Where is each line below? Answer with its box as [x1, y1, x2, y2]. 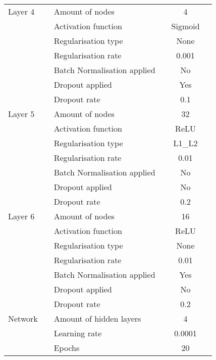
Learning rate [53, 327, 102, 339]
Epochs [53, 342, 80, 353]
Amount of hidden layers [53, 313, 141, 324]
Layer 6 [8, 210, 35, 222]
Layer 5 [8, 108, 35, 119]
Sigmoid [171, 20, 200, 32]
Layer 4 [8, 6, 35, 17]
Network [8, 313, 38, 324]
